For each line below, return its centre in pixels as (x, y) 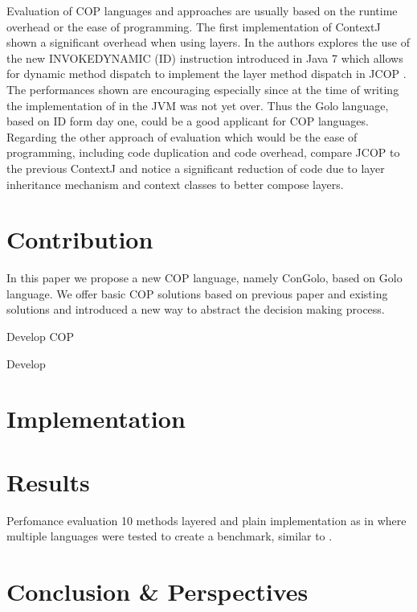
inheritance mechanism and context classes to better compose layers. (175, 184)
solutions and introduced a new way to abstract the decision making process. (196, 309)
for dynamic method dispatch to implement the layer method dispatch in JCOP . (206, 74)
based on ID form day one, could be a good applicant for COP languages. (188, 121)
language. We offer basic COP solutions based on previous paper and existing (197, 293)
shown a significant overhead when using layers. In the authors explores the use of (208, 42)
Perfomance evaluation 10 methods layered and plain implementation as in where (206, 520)
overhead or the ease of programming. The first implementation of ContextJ (194, 26)
